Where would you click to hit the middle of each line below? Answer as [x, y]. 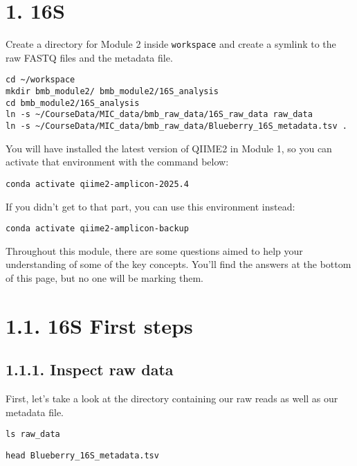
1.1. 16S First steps [99, 325]
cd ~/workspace [40, 80]
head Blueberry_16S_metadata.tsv [82, 455]
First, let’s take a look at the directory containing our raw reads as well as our [172, 398]
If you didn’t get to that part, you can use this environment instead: [150, 206]
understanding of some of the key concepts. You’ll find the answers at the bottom [178, 264]
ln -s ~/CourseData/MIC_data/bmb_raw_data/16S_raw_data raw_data [159, 115]
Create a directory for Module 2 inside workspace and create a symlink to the [171, 44]
